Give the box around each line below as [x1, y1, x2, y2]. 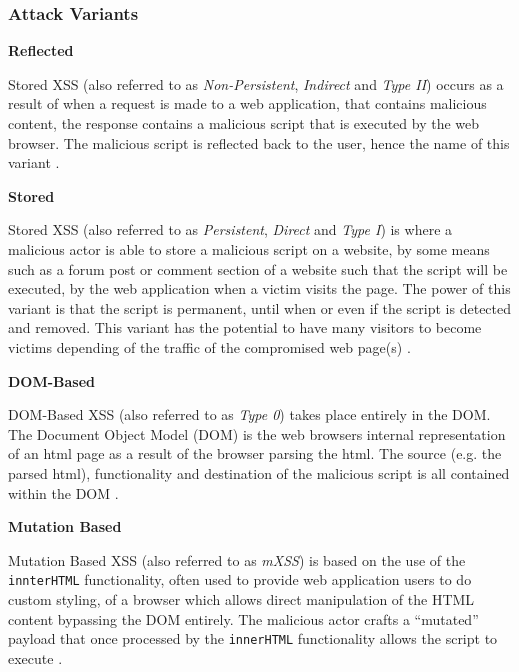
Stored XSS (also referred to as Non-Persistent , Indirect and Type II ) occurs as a [8, 73, 504, 94]
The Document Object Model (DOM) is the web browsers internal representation [8, 423, 506, 444]
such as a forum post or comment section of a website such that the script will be [8, 258, 508, 279]
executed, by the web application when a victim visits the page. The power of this [8, 278, 511, 299]
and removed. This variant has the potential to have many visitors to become [8, 317, 482, 338]
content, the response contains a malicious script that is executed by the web [8, 113, 480, 133]
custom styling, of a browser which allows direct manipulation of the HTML [8, 588, 475, 609]
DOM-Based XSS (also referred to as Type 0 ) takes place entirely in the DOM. [8, 404, 491, 425]
